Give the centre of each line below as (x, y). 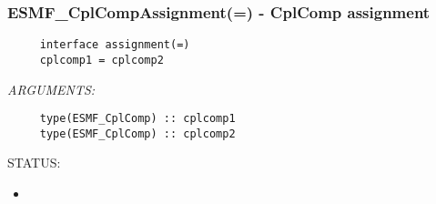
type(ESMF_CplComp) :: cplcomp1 (137, 119)
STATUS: (34, 163)
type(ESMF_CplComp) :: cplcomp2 (137, 133)
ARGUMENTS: (51, 89)
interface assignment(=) (115, 45)
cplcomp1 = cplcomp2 (101, 60)
